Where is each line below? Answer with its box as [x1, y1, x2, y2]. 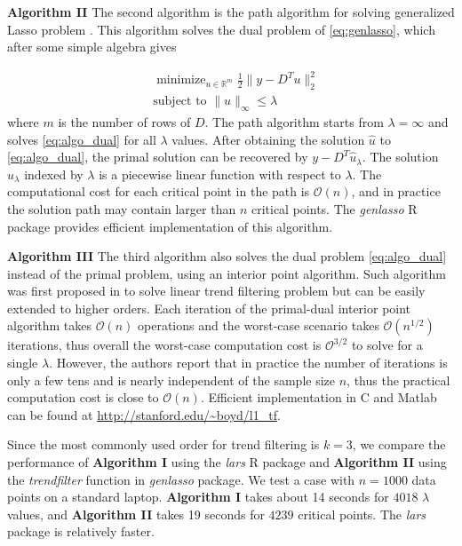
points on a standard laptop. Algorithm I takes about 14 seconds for [7, 487, 389, 506]
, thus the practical [346, 370, 450, 389]
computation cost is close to [7, 388, 159, 407]
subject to [153, 95, 207, 108]
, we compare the [352, 435, 446, 454]
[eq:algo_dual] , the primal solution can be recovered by [7, 147, 308, 166]
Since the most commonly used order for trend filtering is [7, 435, 320, 454]
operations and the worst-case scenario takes [138, 316, 379, 335]
